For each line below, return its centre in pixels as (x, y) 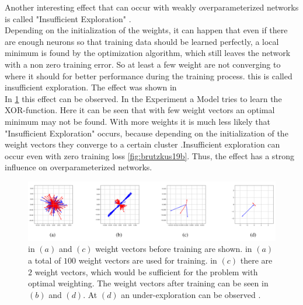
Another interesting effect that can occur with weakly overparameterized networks (152, 7)
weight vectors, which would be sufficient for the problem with (146, 271)
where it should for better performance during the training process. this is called (149, 76)
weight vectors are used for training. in (148, 260)
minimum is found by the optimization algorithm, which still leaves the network (148, 53)
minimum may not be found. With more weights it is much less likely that (137, 121)
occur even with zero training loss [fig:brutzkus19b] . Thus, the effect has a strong (150, 155)
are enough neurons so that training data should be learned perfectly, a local (142, 41)
